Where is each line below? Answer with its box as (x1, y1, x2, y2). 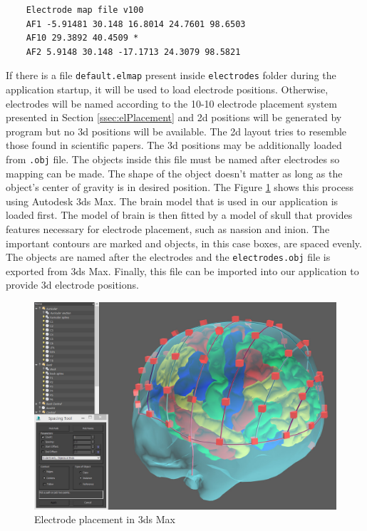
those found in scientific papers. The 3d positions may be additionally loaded (6, 138, 342, 153)
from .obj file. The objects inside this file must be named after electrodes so (6, 152, 340, 166)
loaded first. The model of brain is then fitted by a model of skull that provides (6, 207, 353, 222)
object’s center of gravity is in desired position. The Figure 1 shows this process (6, 180, 353, 195)
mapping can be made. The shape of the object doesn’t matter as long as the (6, 165, 343, 180)
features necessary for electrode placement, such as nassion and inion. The (6, 222, 330, 237)
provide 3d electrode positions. (6, 277, 139, 292)
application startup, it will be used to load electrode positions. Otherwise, (6, 82, 329, 97)
